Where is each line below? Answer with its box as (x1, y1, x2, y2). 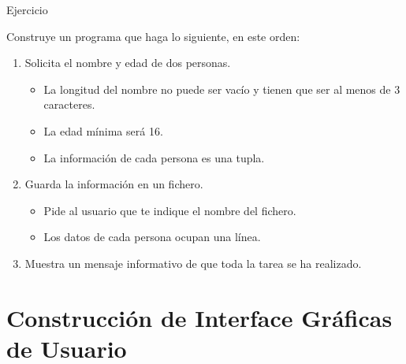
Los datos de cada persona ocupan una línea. (43, 228, 261, 245)
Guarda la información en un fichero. (24, 176, 203, 192)
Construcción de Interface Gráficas (6, 301, 393, 333)
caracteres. (43, 96, 95, 113)
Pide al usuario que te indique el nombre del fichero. (43, 202, 296, 218)
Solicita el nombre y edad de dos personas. (24, 54, 231, 71)
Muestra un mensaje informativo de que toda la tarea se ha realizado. (24, 254, 362, 271)
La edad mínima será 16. (43, 122, 163, 139)
